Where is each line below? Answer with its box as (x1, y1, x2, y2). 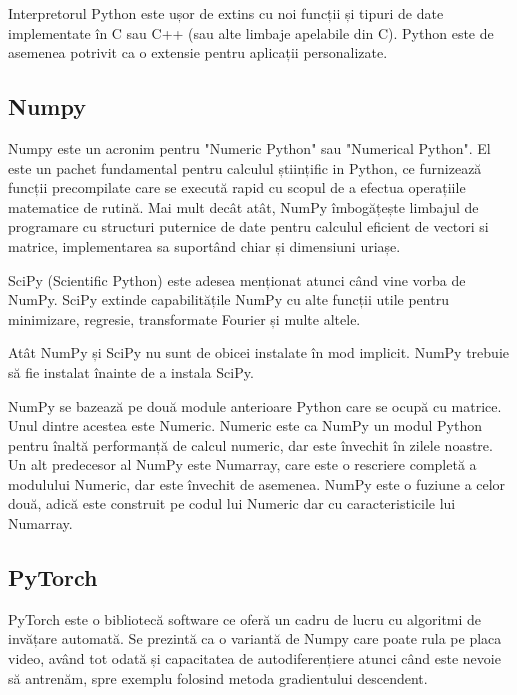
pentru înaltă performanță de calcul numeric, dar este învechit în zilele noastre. (8, 434, 493, 455)
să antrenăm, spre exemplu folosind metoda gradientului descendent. (8, 667, 428, 688)
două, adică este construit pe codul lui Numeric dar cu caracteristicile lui (8, 493, 456, 514)
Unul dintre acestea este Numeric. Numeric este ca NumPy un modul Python (8, 415, 482, 436)
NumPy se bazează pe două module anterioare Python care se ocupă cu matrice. (8, 395, 502, 416)
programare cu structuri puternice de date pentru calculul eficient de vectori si (8, 216, 489, 237)
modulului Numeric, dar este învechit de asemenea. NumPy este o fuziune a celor (8, 473, 506, 494)
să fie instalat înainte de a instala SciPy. (8, 361, 254, 382)
